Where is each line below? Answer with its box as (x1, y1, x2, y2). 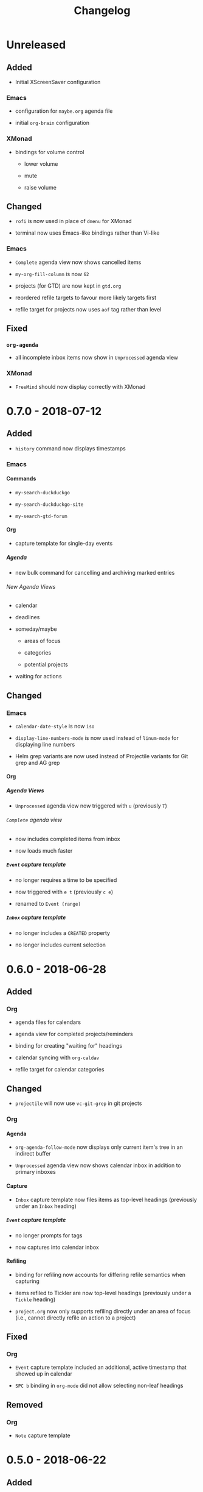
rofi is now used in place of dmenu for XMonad (15, 218, 132, 225)
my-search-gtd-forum (15, 513, 67, 519)
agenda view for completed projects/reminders (15, 1031, 133, 1038)
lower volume (24, 160, 58, 168)
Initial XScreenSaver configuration (15, 79, 101, 85)
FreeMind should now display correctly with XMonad (15, 383, 146, 390)
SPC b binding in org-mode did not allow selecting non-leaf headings (15, 1382, 184, 1390)
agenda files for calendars (15, 1018, 81, 1026)
